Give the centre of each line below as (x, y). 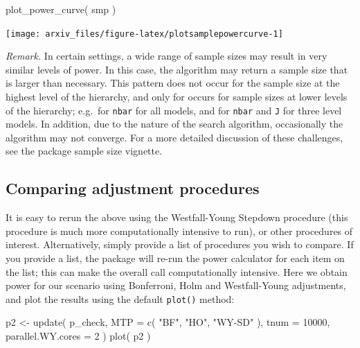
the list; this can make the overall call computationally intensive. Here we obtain (177, 271)
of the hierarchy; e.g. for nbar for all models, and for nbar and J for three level (174, 110)
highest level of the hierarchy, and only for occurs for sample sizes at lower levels (177, 97)
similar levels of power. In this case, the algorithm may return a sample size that (177, 69)
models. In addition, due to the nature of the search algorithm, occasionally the (174, 124)
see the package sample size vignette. (84, 151)
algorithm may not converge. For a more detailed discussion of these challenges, (174, 137)
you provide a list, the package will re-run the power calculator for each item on (175, 258)
